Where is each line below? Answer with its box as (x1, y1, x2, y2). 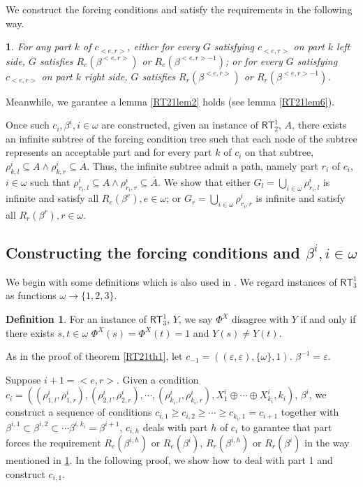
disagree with (232, 312, 289, 326)
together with (281, 405, 339, 419)
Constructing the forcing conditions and (6, 242, 300, 263)
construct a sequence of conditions (6, 405, 152, 419)
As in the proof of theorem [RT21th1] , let (6, 349, 183, 363)
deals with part (142, 419, 208, 434)
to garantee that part (241, 419, 332, 434)
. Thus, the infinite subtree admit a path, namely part (87, 159, 318, 173)
